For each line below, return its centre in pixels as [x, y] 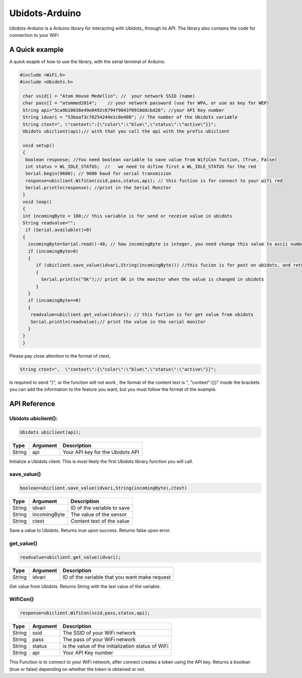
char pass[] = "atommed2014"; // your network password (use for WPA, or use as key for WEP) [146, 103]
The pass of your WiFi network [99, 640]
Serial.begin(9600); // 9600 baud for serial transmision [98, 174]
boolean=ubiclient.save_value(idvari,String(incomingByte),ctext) [103, 488]
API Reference [32, 404]
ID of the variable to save [100, 508]
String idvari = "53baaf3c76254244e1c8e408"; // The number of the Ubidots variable [130, 117]
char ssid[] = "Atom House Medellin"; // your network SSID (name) [109, 96]
